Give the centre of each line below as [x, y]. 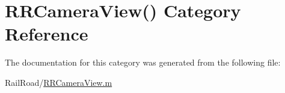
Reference [47, 34]
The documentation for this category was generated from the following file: [143, 62]
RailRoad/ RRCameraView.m [59, 82]
